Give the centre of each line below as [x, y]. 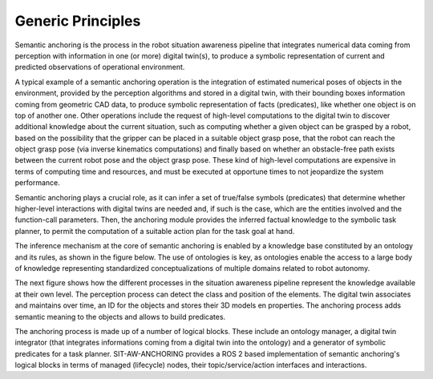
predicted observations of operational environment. [100, 67]
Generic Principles [78, 21]
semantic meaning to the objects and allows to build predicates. [120, 317]
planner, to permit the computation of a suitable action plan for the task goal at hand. [155, 231]
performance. [37, 183]
